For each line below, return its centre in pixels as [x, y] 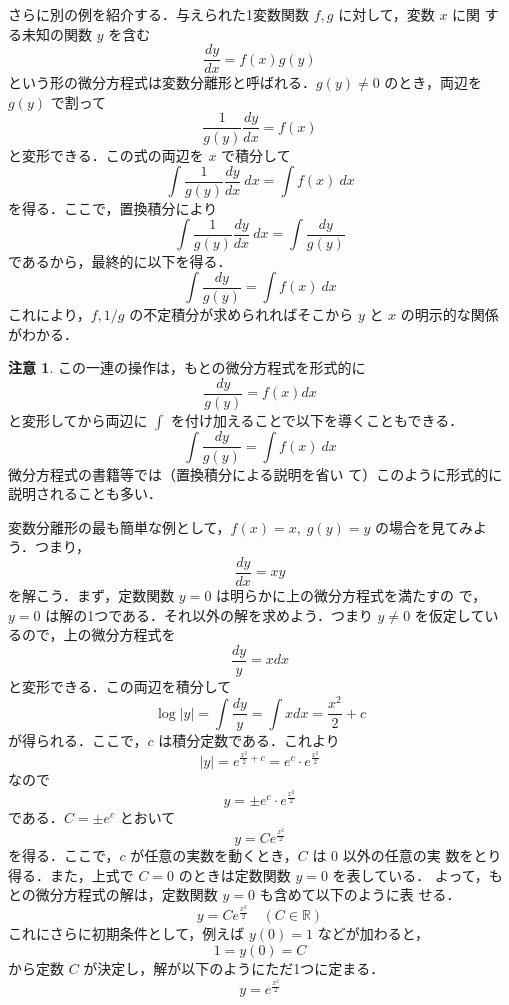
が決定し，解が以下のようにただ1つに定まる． [234, 967]
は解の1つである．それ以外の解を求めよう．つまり [209, 614]
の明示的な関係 [449, 314]
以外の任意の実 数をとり [422, 855]
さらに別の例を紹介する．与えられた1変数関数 [158, 14]
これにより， [49, 314]
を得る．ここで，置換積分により [113, 207]
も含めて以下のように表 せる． [360, 894]
